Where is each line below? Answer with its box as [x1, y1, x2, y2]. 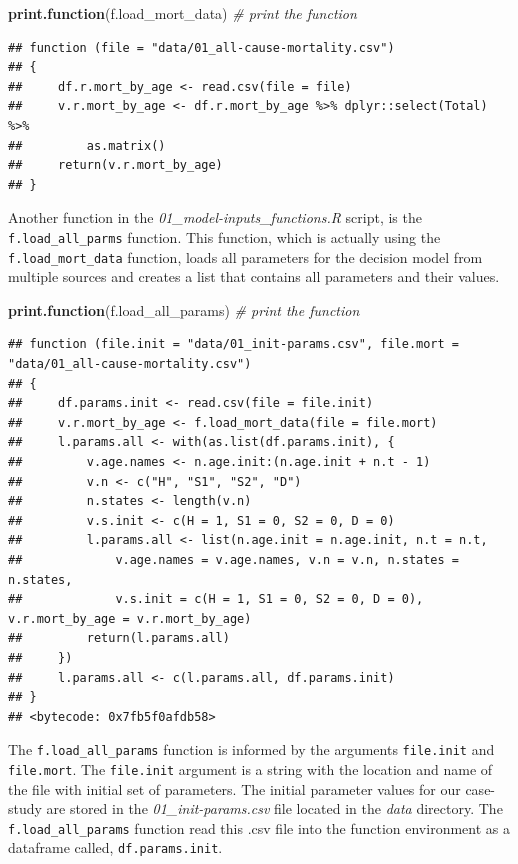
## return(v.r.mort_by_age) [8, 158, 223, 173]
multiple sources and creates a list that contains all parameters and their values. [8, 266, 500, 287]
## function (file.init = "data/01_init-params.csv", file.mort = [8, 337, 460, 352]
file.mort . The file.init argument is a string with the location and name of [8, 758, 493, 779]
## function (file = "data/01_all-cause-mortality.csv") [8, 40, 395, 55]
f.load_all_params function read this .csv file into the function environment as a [8, 817, 510, 838]
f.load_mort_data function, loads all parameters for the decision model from [8, 246, 483, 267]
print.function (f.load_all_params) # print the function [8, 299, 360, 320]
